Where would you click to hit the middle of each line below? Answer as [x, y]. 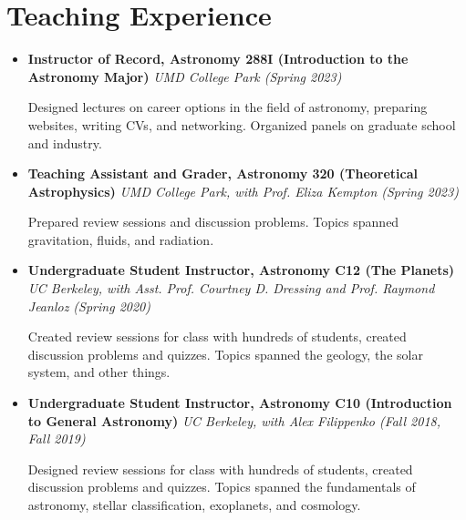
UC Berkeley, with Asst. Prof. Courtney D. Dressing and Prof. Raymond [231, 288]
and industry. [65, 143]
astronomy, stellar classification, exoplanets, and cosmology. [194, 505]
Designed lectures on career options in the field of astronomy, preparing [228, 107]
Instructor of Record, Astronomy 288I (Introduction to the [218, 59]
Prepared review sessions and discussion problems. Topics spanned [213, 222]
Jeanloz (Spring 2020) [89, 306]
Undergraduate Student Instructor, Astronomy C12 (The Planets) [241, 270]
